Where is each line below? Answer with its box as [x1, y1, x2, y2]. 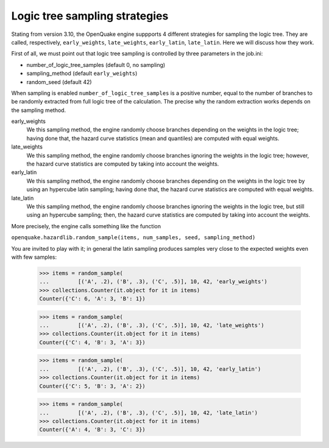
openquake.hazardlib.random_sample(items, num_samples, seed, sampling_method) [11, 234, 256, 241]
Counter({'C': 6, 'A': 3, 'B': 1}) [39, 295, 146, 303]
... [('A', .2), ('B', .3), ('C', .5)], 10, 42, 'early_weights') [39, 278, 268, 285]
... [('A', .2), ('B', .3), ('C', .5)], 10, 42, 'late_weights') [39, 322, 264, 329]
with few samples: [11, 253, 57, 261]
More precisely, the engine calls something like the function [11, 222, 161, 229]
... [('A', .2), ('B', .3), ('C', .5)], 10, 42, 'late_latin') [39, 409, 258, 416]
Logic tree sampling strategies [11, 9, 169, 23]
